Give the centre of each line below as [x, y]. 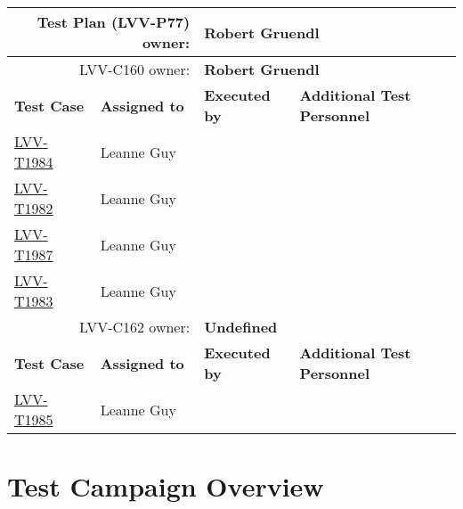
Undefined [241, 327]
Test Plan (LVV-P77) [114, 22]
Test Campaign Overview [166, 486]
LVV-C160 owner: [134, 69]
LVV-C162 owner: [134, 327]
